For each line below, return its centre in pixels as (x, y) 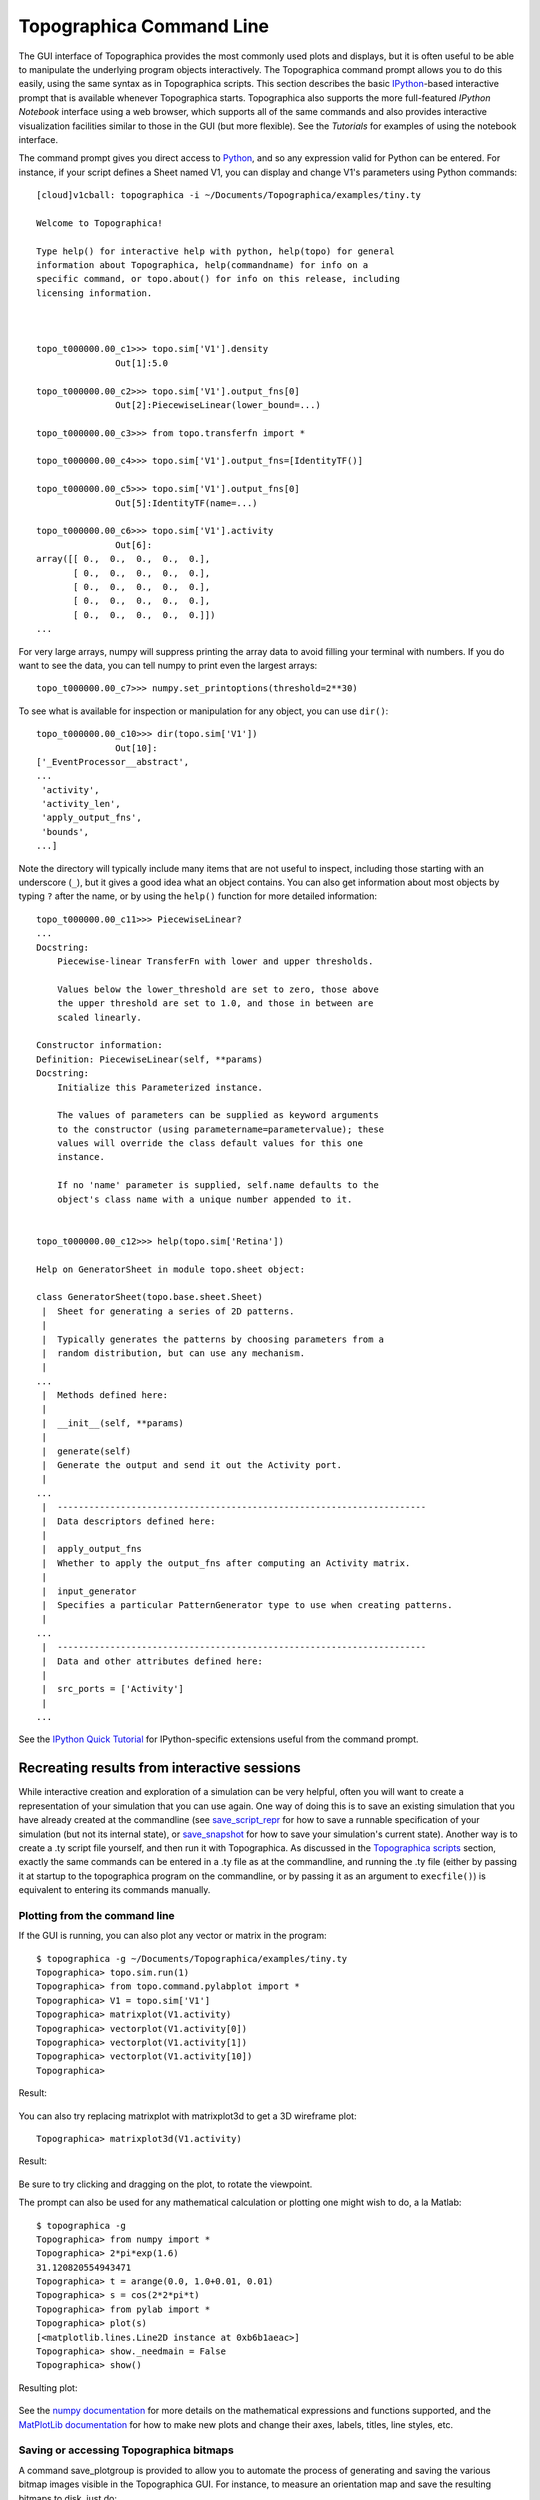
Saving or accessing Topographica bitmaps (126, 2450)
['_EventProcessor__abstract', (113, 761)
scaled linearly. (99, 1017)
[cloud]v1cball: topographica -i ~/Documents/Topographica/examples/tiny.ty (229, 195)
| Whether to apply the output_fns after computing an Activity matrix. (226, 1563)
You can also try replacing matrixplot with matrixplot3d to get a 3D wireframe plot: (187, 2116)
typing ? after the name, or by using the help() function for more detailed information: (198, 896)
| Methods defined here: (105, 1395)
